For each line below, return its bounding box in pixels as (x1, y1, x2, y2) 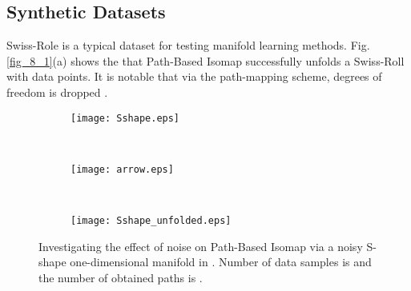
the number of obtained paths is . (38, 269, 203, 285)
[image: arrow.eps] (71, 163, 174, 175)
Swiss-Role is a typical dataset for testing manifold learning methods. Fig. (6, 37, 370, 54)
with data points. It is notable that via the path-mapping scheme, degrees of (6, 68, 382, 85)
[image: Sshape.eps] (71, 112, 180, 124)
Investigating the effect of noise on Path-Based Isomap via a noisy (38, 237, 363, 254)
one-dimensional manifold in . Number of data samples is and (70, 253, 372, 270)
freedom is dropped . (6, 83, 108, 100)
